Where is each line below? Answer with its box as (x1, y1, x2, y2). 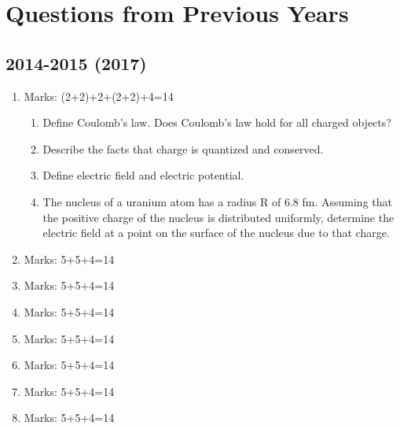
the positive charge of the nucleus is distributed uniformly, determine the (42, 209, 394, 225)
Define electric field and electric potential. (42, 167, 244, 183)
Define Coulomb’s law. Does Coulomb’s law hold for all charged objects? (42, 114, 391, 131)
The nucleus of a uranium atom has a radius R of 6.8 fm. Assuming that (42, 193, 392, 209)
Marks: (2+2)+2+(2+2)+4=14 (24, 87, 174, 104)
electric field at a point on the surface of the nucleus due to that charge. (42, 224, 390, 241)
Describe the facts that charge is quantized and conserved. (42, 140, 324, 157)
